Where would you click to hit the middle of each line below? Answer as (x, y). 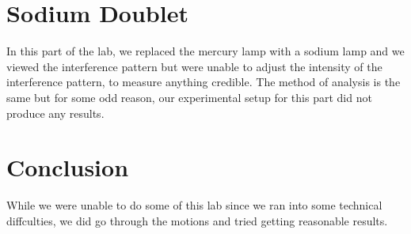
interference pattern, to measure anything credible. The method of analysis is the (204, 82)
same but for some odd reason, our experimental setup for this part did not (189, 97)
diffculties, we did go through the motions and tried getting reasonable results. (197, 220)
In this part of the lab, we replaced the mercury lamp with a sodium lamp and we (205, 51)
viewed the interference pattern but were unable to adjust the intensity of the (194, 66)
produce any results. (55, 113)
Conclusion (68, 167)
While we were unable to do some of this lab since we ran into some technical (194, 205)
